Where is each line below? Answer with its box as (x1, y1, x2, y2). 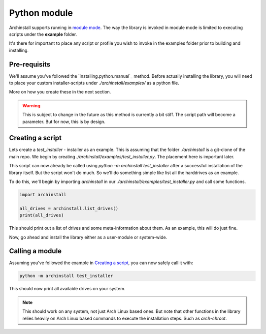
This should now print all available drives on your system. (9, 286, 126, 292)
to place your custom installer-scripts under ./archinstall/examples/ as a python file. (9, 80, 179, 86)
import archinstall (19, 192, 66, 198)
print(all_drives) (19, 213, 64, 218)
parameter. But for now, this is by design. (22, 119, 106, 124)
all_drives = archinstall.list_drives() (19, 206, 118, 211)
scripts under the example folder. (9, 31, 77, 37)
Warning (22, 102, 40, 108)
